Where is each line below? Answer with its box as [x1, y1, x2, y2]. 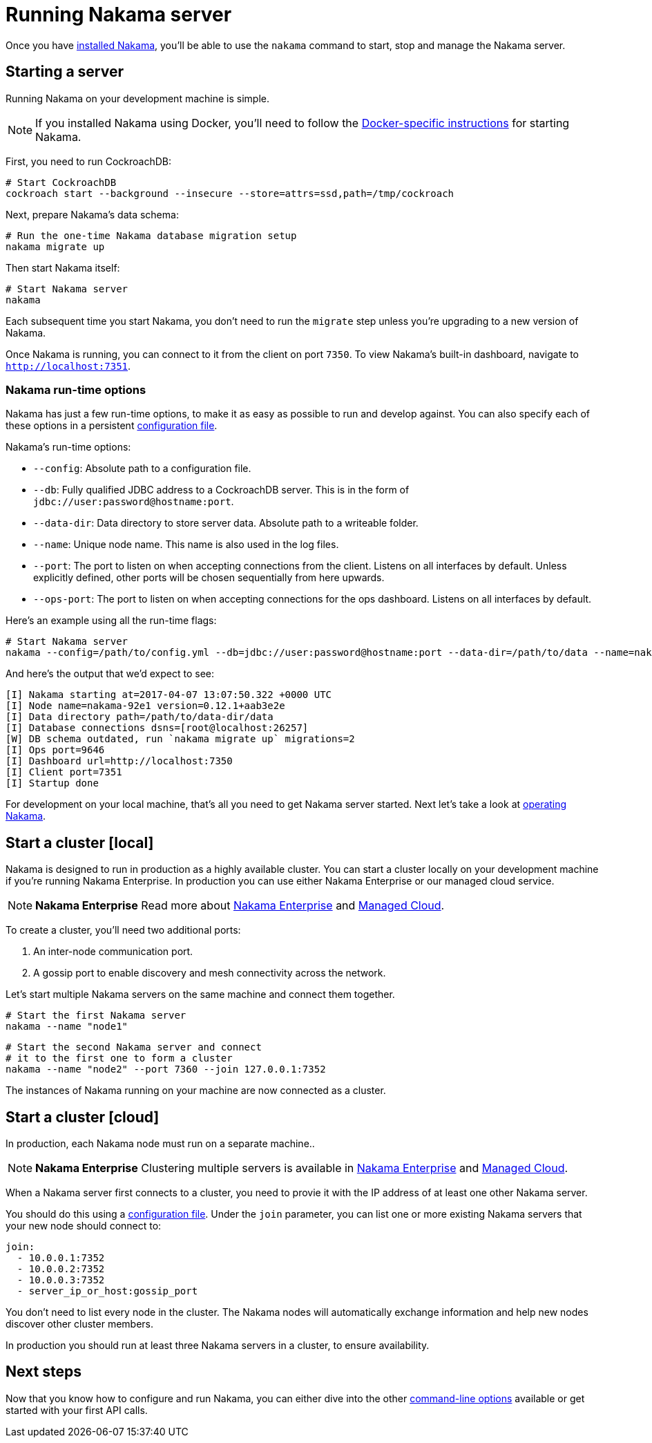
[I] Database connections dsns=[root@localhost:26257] [6, 722, 309, 734]
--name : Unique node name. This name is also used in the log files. [33, 538, 339, 551]
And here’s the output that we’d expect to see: [6, 668, 215, 680]
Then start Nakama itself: [6, 261, 120, 274]
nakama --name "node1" [6, 1021, 128, 1032]
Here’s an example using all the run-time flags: [6, 614, 217, 627]
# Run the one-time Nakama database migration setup [6, 229, 297, 241]
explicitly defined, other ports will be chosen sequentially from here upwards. [33, 572, 385, 584]
